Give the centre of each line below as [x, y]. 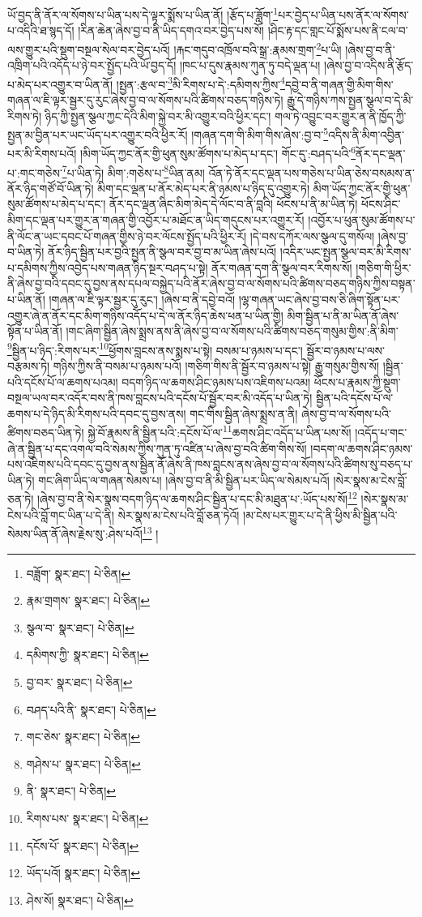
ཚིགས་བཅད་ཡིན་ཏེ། [46, 433]
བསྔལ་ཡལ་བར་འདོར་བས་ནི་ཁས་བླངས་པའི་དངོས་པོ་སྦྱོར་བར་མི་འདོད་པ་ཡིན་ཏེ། [160, 398]
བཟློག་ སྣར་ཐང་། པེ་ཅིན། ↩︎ [78, 573]
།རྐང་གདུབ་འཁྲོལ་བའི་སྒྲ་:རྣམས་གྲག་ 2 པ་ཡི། [258, 48]
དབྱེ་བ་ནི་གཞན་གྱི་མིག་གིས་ [339, 84]
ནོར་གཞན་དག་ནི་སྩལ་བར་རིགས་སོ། [282, 267]
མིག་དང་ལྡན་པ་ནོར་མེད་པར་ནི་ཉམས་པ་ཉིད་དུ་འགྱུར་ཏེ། [204, 188]
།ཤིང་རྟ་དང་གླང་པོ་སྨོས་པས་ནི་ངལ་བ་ [338, 30]
